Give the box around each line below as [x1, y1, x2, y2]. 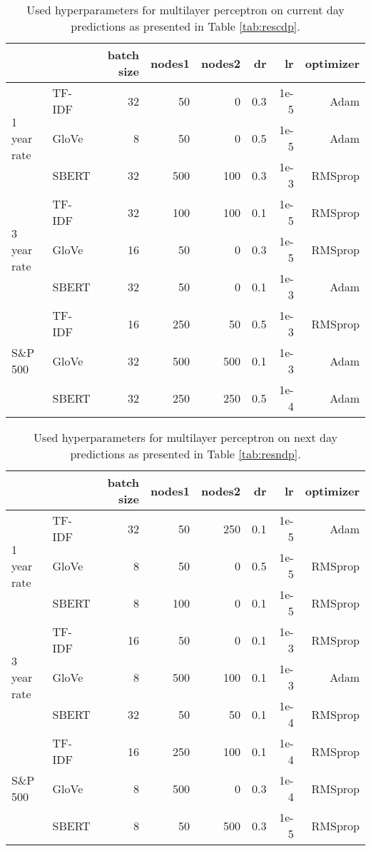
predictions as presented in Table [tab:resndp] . [70, 445, 301, 462]
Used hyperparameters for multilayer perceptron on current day [26, 1, 345, 18]
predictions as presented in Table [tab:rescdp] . [71, 18, 300, 34]
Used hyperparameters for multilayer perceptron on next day [34, 429, 337, 445]
